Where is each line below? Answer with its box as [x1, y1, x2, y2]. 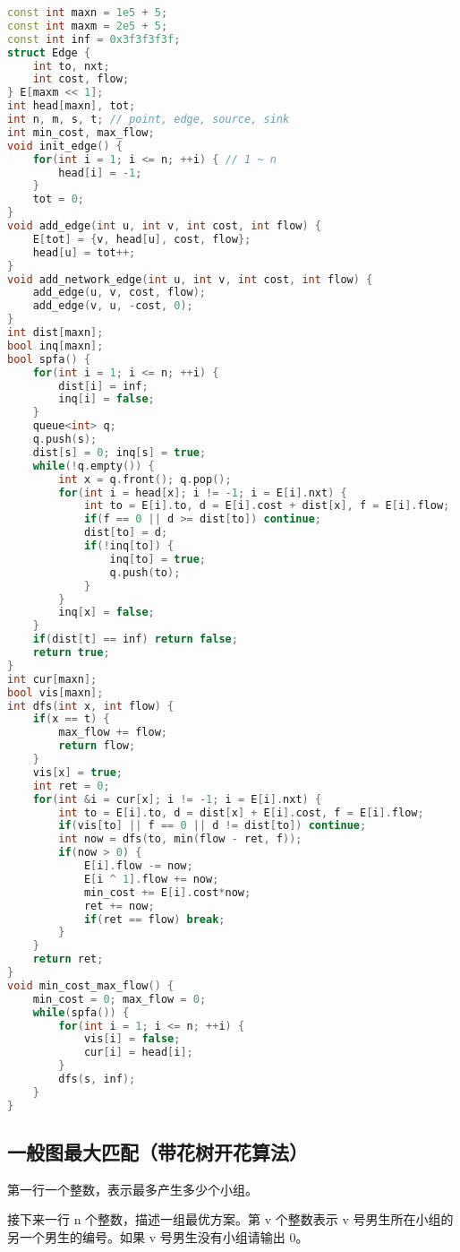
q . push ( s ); [32, 433, 98, 445]
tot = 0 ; [32, 193, 84, 206]
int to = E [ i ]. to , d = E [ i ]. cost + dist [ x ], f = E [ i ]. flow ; [83, 499, 450, 513]
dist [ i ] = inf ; [58, 379, 149, 393]
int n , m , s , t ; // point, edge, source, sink [7, 113, 290, 125]
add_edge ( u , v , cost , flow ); [32, 286, 207, 299]
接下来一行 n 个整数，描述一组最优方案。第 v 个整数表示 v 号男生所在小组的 [7, 1210, 454, 1229]
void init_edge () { [7, 139, 123, 152]
